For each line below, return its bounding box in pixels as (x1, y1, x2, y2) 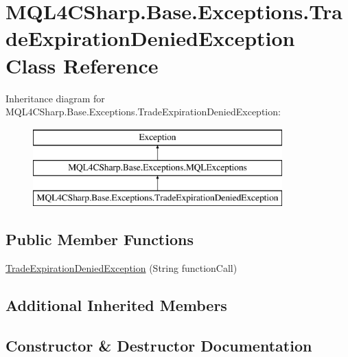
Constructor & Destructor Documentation (5, 334, 312, 356)
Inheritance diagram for (5, 91, 105, 105)
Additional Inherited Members (5, 294, 227, 315)
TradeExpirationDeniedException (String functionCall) (5, 260, 237, 275)
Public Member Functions (5, 229, 194, 250)
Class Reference (5, 51, 159, 79)
